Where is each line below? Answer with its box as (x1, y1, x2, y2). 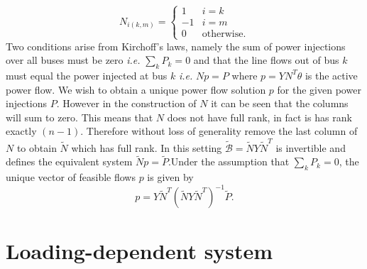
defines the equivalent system (6, 154, 133, 169)
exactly (6, 123, 37, 138)
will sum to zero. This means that (6, 109, 153, 124)
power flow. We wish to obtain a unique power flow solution (6, 82, 266, 97)
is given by (147, 170, 194, 185)
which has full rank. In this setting (71, 140, 222, 155)
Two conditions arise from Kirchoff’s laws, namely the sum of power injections (6, 38, 346, 53)
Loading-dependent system (6, 236, 273, 265)
